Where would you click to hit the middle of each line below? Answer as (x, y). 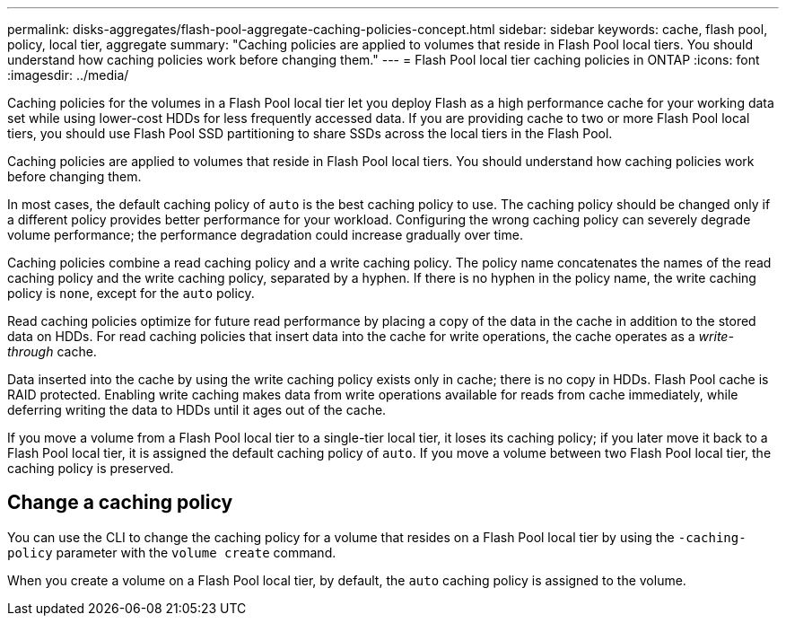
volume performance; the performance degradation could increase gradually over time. (265, 235)
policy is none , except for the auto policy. (131, 293)
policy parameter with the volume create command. (172, 552)
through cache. (52, 351)
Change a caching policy (120, 503)
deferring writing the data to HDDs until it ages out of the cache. (197, 410)
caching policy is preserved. (91, 468)
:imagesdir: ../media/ (68, 75)
